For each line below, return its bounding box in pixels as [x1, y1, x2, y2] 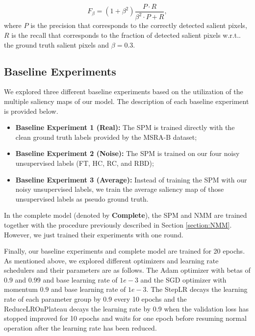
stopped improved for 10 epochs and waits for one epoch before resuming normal [4, 313, 247, 323]
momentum [4, 284, 38, 294]
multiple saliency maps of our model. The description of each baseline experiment [4, 96, 249, 106]
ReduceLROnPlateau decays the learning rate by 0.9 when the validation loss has [4, 303, 249, 313]
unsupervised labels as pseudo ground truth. [15, 193, 149, 204]
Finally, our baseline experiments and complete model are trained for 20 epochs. [4, 246, 245, 256]
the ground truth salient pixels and [4, 39, 109, 50]
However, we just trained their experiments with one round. [4, 229, 183, 239]
